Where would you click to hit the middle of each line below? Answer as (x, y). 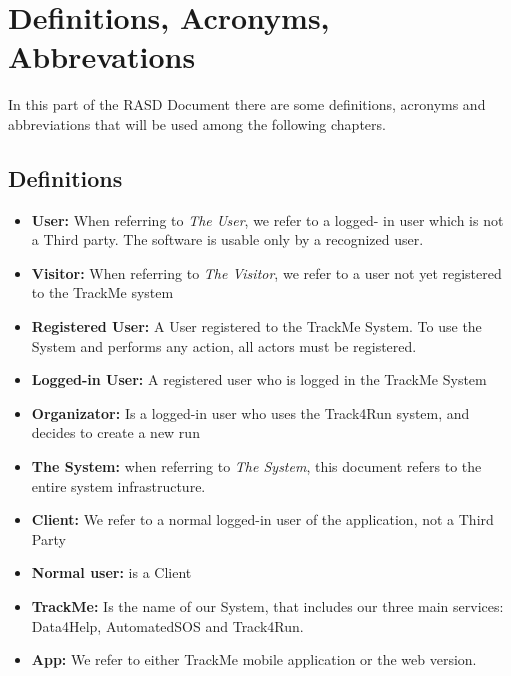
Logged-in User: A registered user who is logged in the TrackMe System (259, 379)
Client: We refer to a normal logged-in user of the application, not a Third (262, 519)
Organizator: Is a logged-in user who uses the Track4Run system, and (250, 412)
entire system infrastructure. (118, 485)
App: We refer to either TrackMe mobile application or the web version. (254, 659)
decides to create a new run (115, 432)
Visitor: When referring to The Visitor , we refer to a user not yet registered (266, 272)
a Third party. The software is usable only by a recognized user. (227, 239)
